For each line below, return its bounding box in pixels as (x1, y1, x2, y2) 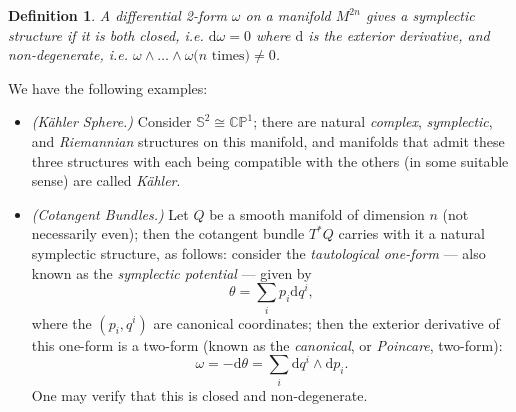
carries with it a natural (338, 223, 485, 244)
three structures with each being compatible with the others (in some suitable (31, 150, 509, 171)
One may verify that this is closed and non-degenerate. (31, 384, 368, 405)
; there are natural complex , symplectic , (253, 111, 493, 132)
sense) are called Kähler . (31, 170, 181, 191)
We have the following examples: (8, 77, 208, 98)
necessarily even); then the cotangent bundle (31, 223, 305, 244)
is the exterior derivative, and (308, 24, 490, 45)
